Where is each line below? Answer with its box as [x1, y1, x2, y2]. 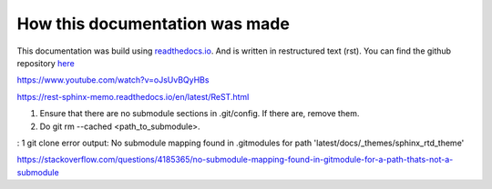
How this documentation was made [16, 14, 291, 34]
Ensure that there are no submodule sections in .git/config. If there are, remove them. [39, 108, 360, 119]
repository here [16, 57, 75, 68]
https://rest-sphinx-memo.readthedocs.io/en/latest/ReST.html [16, 91, 250, 102]
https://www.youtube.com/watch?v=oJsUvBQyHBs [16, 75, 210, 85]
